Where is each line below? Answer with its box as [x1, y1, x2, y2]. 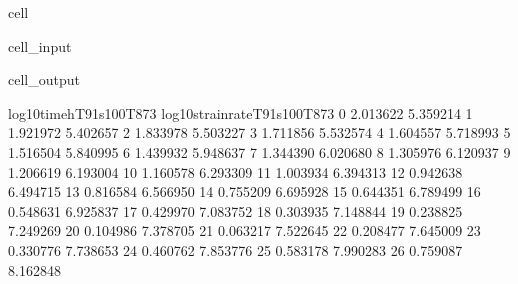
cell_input [8, 35, 72, 56]
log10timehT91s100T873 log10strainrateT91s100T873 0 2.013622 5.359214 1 [8, 102, 473, 123]
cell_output [8, 69, 80, 90]
